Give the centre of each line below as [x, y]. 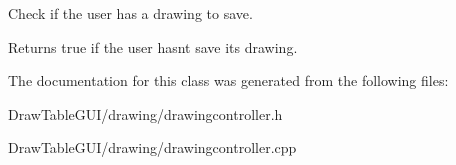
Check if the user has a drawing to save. [130, 13]
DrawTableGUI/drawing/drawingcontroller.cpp [152, 147]
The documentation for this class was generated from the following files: [228, 80]
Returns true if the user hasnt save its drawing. [153, 46]
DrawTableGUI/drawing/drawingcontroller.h [145, 113]
